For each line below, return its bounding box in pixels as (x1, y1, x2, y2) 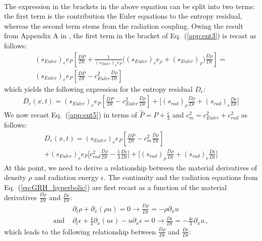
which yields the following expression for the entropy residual (4, 83, 193, 94)
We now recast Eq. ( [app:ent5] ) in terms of (4, 109, 138, 120)
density (4, 172, 26, 183)
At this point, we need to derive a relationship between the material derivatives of (4, 162, 257, 172)
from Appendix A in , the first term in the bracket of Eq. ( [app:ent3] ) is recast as (4, 30, 256, 41)
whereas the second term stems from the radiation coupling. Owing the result (4, 20, 243, 31)
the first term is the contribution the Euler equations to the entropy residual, (4, 11, 242, 21)
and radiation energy (34, 172, 99, 183)
